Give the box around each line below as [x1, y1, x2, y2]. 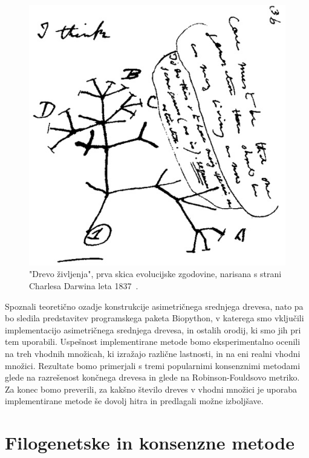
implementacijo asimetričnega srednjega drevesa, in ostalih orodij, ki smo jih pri [5, 323, 301, 336]
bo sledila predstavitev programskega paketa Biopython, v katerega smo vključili [5, 312, 304, 324]
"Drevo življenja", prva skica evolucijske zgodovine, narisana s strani [29, 267, 282, 280]
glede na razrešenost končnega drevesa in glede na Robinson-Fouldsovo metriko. [5, 371, 300, 384]
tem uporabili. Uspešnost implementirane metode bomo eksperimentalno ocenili [5, 335, 301, 348]
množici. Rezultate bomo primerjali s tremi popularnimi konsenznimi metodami [5, 359, 301, 371]
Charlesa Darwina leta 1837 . [29, 279, 138, 292]
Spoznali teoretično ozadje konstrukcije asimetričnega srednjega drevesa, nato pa [5, 299, 304, 312]
